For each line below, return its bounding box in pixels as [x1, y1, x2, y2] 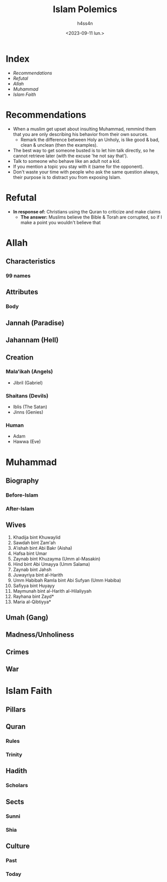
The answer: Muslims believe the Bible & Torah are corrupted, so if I [20, 214, 162, 220]
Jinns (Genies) [13, 409, 44, 415]
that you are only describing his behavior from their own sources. [13, 131, 149, 137]
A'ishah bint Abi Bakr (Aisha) [13, 545, 72, 551]
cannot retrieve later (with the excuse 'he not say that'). [13, 153, 128, 159]
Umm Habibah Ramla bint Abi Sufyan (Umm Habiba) [13, 577, 121, 583]
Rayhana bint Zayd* [13, 593, 54, 599]
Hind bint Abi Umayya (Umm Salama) [13, 561, 90, 567]
